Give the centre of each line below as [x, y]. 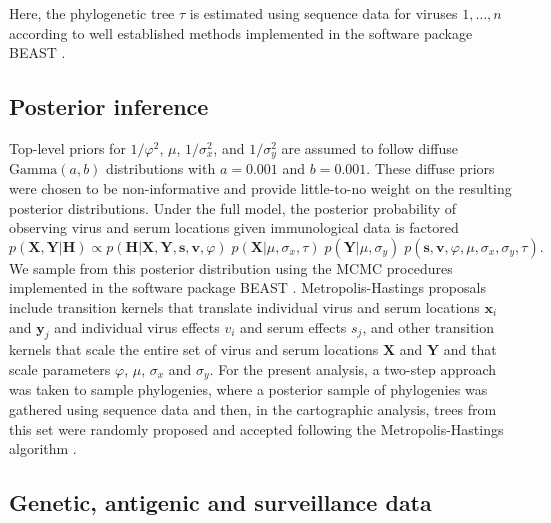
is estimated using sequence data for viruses [323, 13]
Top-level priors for [67, 147]
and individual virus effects [137, 326]
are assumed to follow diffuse [369, 147]
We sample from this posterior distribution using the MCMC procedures [231, 267]
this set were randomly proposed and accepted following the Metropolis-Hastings [256, 428]
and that [470, 349]
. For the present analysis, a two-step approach [353, 368]
